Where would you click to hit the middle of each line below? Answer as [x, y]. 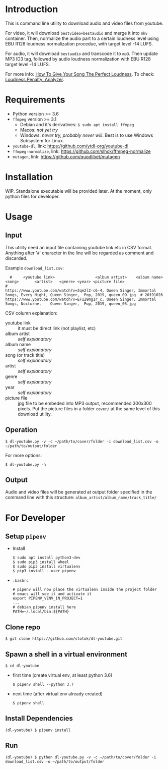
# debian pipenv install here [44, 607]
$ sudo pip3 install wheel [41, 562]
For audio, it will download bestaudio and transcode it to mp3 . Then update [82, 53]
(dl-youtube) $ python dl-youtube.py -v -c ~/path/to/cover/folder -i [81, 757]
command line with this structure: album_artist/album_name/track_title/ [81, 498]
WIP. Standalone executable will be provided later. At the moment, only [78, 191]
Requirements [35, 100]
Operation [21, 430]
